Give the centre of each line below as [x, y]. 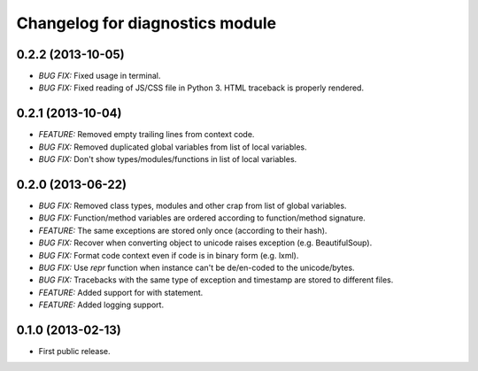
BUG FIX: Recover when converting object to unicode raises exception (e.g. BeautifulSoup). [205, 243]
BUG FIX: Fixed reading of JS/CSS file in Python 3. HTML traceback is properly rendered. [201, 88]
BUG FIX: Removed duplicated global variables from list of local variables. [173, 147]
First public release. [74, 352]
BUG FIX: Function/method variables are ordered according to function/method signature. [202, 218]
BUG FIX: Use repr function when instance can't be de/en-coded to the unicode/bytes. [197, 267]
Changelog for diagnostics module [146, 23]
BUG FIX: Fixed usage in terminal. [100, 76]
